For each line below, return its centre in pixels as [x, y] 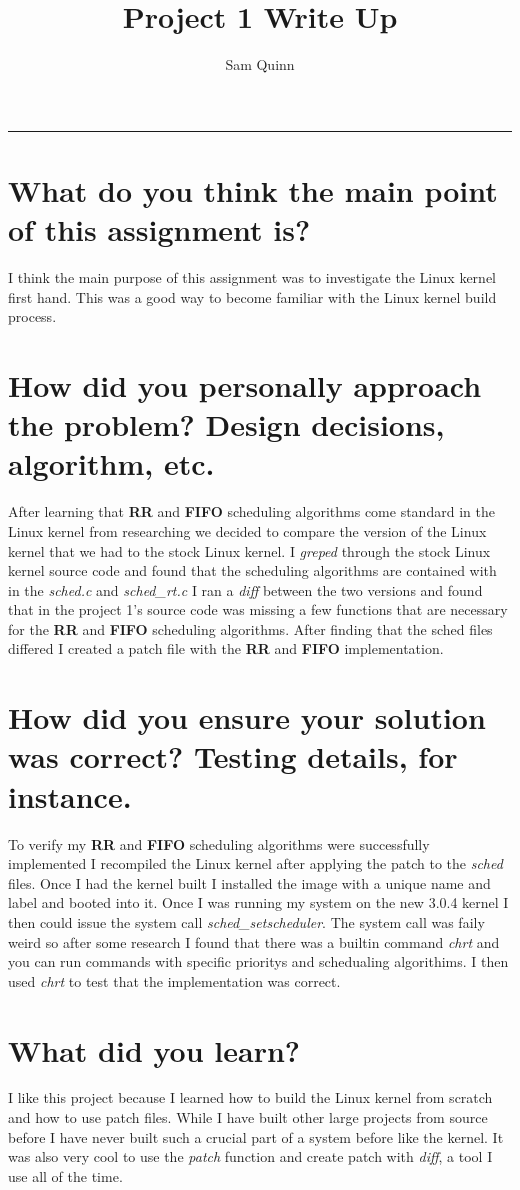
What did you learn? [154, 1049]
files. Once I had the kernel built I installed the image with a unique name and [249, 882]
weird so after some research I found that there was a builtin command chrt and [254, 941]
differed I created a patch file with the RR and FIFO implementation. [226, 648]
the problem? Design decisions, [226, 424]
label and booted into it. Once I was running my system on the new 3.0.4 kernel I [258, 902]
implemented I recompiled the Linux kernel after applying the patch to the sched [255, 863]
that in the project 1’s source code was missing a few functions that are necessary [258, 609]
